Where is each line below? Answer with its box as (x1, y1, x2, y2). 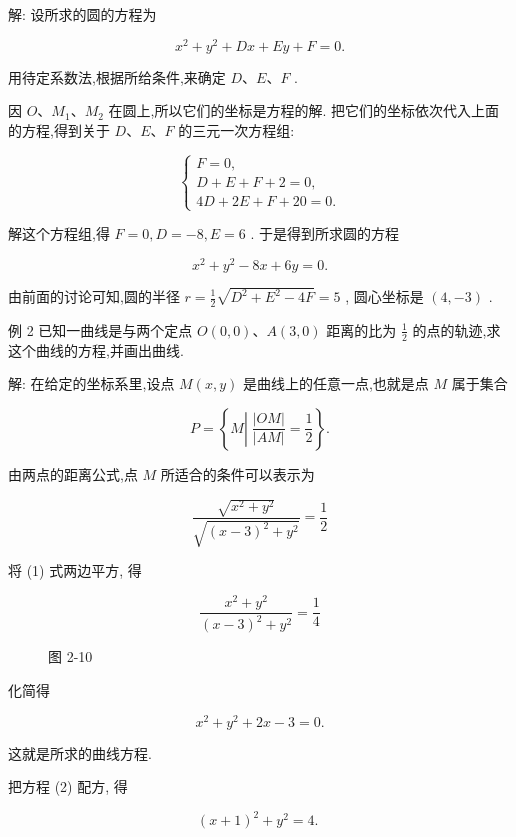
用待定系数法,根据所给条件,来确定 (8, 66, 226, 87)
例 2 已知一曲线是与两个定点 (8, 319, 193, 340)
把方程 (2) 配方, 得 (8, 776, 128, 797)
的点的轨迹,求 (412, 319, 501, 340)
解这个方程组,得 (8, 223, 110, 244)
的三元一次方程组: (178, 119, 295, 140)
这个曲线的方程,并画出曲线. (8, 339, 184, 360)
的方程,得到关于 (8, 119, 110, 140)
